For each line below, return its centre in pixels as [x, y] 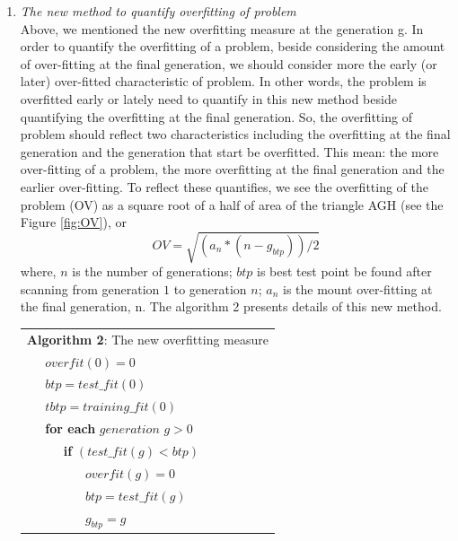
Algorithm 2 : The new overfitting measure [147, 339]
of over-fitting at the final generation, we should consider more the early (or [229, 63]
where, [38, 271]
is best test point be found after [344, 271]
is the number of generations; [152, 271]
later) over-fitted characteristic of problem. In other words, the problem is [223, 81]
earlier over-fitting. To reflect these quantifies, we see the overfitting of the [225, 186]
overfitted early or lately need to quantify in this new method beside [208, 98]
